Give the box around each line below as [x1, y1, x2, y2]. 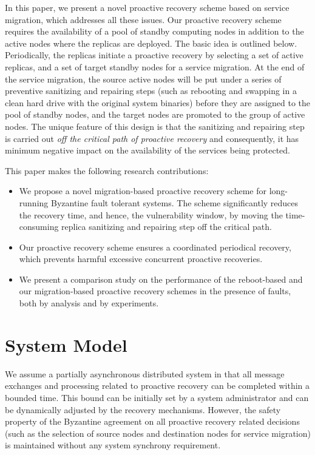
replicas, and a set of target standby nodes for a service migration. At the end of [5, 60, 305, 73]
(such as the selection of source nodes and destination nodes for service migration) [5, 426, 311, 439]
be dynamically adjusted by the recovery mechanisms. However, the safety [5, 403, 281, 416]
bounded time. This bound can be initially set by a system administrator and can [5, 391, 309, 403]
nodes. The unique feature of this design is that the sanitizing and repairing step [5, 120, 305, 132]
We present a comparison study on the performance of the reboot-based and [19, 272, 303, 285]
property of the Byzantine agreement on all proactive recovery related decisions [5, 415, 300, 428]
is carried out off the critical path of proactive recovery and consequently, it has [5, 132, 299, 144]
